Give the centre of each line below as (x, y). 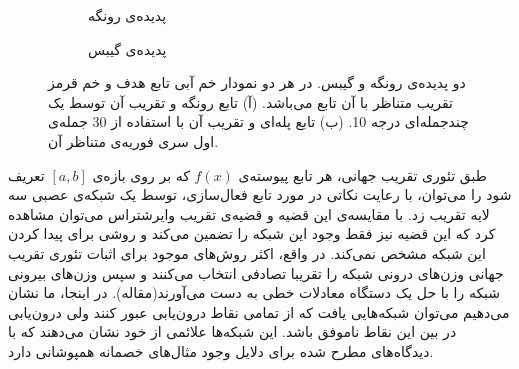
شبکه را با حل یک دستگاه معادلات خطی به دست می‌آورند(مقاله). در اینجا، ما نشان (254, 292)
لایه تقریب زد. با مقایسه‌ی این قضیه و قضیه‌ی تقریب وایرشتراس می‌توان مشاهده (249, 213)
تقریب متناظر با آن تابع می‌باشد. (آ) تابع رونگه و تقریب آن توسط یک (250, 101)
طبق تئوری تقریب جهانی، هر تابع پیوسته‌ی (362, 174)
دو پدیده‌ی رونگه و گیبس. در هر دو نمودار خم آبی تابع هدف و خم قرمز (257, 82)
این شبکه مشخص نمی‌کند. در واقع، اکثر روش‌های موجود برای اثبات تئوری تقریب (247, 252)
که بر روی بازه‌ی (141, 174)
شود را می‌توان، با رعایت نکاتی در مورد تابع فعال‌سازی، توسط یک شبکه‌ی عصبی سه (260, 194)
